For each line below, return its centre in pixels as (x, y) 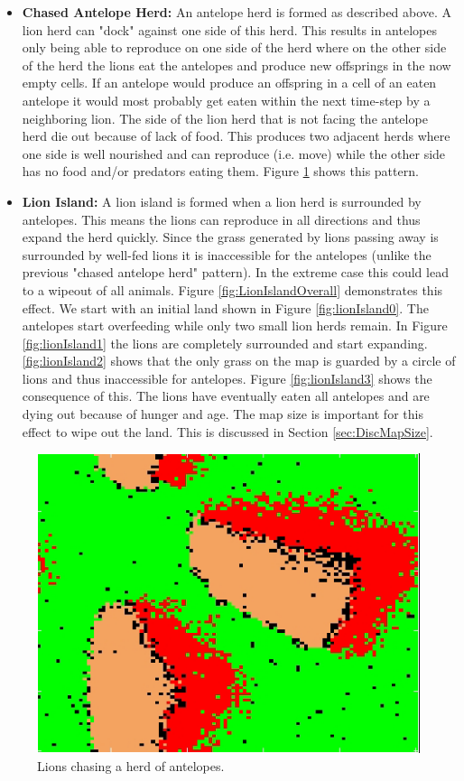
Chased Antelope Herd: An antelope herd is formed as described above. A (237, 12)
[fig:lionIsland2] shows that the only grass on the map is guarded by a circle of (239, 361)
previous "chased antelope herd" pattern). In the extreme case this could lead (235, 272)
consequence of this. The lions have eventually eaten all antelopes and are (226, 396)
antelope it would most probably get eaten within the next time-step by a (226, 100)
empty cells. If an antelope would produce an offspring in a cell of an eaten (229, 83)
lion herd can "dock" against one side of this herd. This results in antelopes (229, 29)
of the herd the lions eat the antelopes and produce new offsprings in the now (237, 65)
